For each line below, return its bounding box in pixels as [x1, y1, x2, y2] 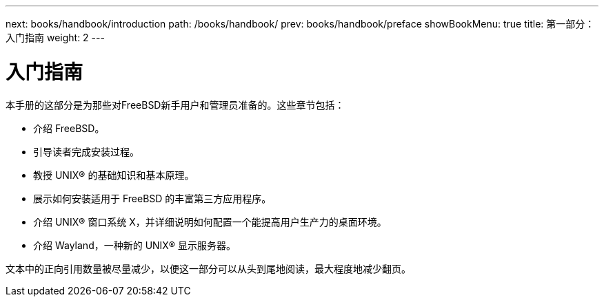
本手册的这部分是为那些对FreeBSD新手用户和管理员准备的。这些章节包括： [6, 98, 345, 111]
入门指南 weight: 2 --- [6, 32, 105, 43]
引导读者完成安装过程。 [33, 145, 139, 158]
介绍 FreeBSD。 [33, 122, 105, 134]
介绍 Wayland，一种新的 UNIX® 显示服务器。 [33, 239, 236, 251]
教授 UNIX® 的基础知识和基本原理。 [33, 169, 194, 181]
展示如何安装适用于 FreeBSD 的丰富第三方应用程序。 [33, 192, 272, 204]
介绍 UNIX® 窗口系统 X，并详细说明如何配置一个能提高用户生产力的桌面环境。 [33, 215, 387, 228]
